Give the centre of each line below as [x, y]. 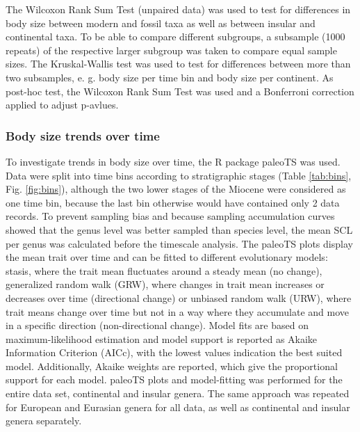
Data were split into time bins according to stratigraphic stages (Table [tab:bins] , [179, 175]
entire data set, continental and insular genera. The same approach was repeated [178, 393]
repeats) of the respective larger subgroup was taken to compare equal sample [171, 50]
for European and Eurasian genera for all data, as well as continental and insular [178, 407]
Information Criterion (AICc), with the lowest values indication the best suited [174, 352]
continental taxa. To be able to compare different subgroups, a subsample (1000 [175, 37]
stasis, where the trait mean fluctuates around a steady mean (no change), [164, 270]
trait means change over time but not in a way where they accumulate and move [178, 311]
